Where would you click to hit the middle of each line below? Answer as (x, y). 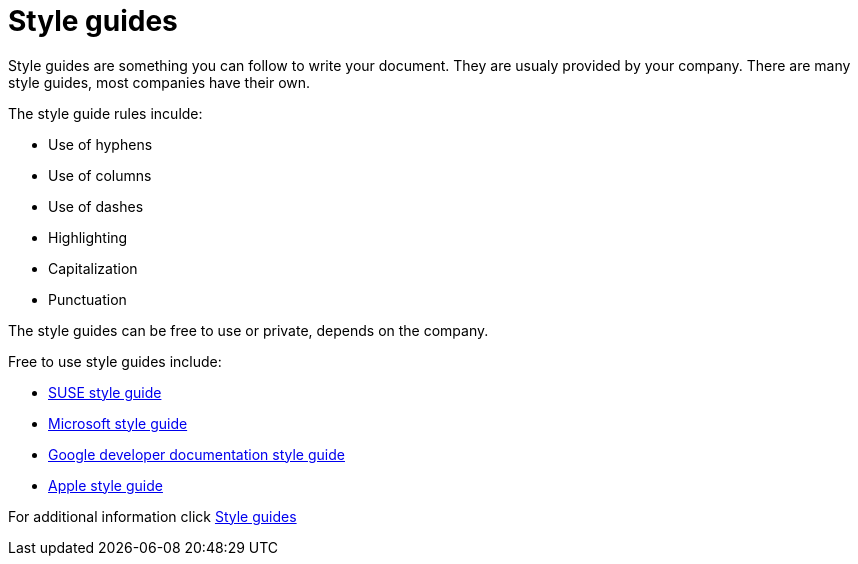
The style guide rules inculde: (105, 113)
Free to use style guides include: (115, 361)
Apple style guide (105, 485)
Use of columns (100, 175)
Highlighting (88, 237)
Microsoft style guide (118, 423)
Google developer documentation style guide (196, 454)
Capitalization (93, 268)
